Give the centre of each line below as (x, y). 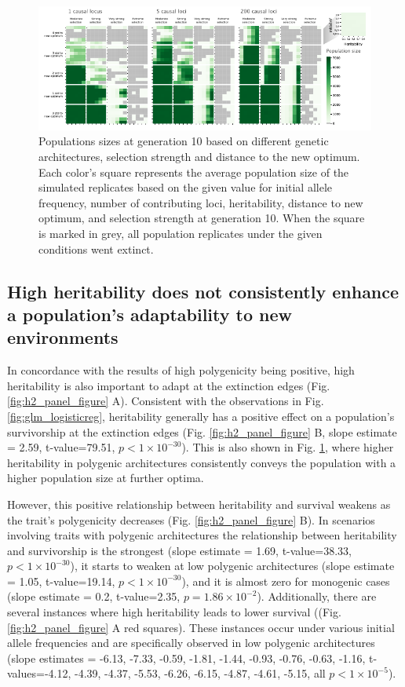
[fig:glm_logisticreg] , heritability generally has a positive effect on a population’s (201, 416)
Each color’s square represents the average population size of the (194, 172)
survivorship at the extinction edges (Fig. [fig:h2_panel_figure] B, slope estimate (202, 431)
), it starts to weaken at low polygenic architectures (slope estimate (232, 566)
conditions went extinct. (96, 248)
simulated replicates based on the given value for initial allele (186, 187)
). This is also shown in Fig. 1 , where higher (288, 447)
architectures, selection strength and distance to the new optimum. (199, 157)
